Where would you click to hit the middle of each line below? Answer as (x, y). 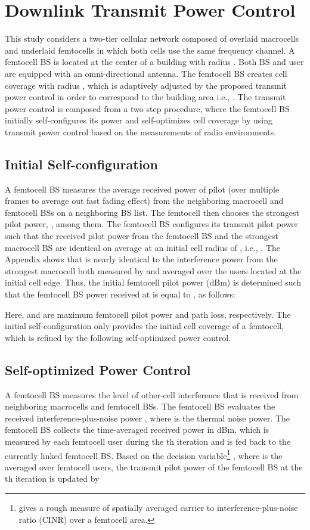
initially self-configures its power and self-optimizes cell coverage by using (139, 120)
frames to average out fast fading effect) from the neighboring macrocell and (144, 201)
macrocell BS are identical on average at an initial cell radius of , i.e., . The (143, 247)
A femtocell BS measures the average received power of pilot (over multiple (142, 189)
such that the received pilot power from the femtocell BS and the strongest (142, 236)
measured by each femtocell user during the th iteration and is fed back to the (148, 441)
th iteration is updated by (52, 478)
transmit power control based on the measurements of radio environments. (141, 131)
